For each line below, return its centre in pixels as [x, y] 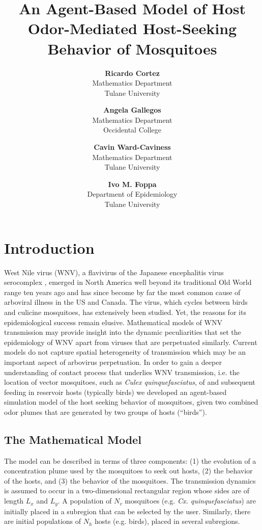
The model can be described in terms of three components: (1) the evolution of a [130, 460]
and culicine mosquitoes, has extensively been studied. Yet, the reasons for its [125, 312]
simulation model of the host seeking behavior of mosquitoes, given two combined [131, 402]
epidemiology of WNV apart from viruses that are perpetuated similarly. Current [131, 342]
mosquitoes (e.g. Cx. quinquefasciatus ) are [191, 501]
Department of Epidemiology [132, 194]
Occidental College [132, 130]
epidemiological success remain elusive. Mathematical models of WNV [113, 322]
